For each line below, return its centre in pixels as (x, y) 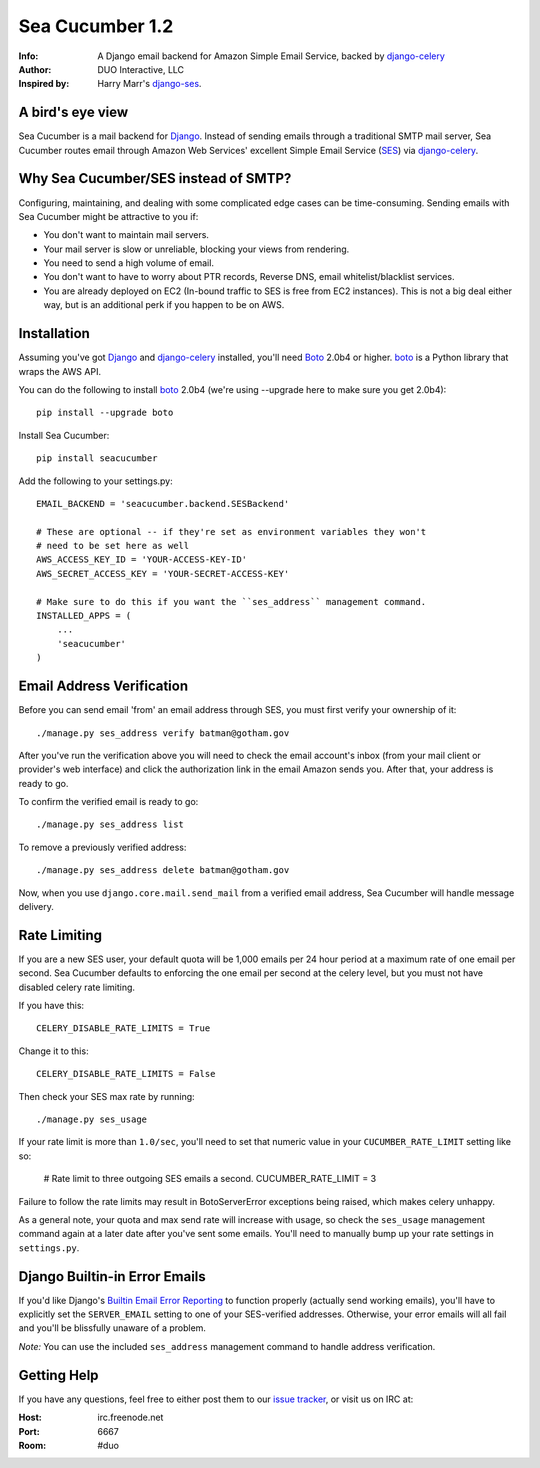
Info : (28, 56)
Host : (30, 1417)
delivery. (36, 907)
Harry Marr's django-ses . (149, 84)
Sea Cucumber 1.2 (96, 26)
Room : (32, 1445)
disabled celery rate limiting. (76, 987)
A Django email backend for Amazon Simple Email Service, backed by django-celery (271, 56)
